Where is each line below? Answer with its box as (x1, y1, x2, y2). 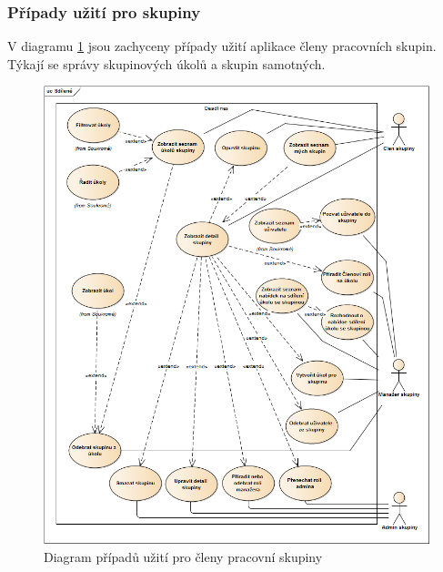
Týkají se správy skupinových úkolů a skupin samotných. (7, 54, 326, 73)
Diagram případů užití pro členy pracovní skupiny (44, 546, 323, 566)
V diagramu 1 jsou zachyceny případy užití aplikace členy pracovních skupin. (7, 36, 437, 56)
